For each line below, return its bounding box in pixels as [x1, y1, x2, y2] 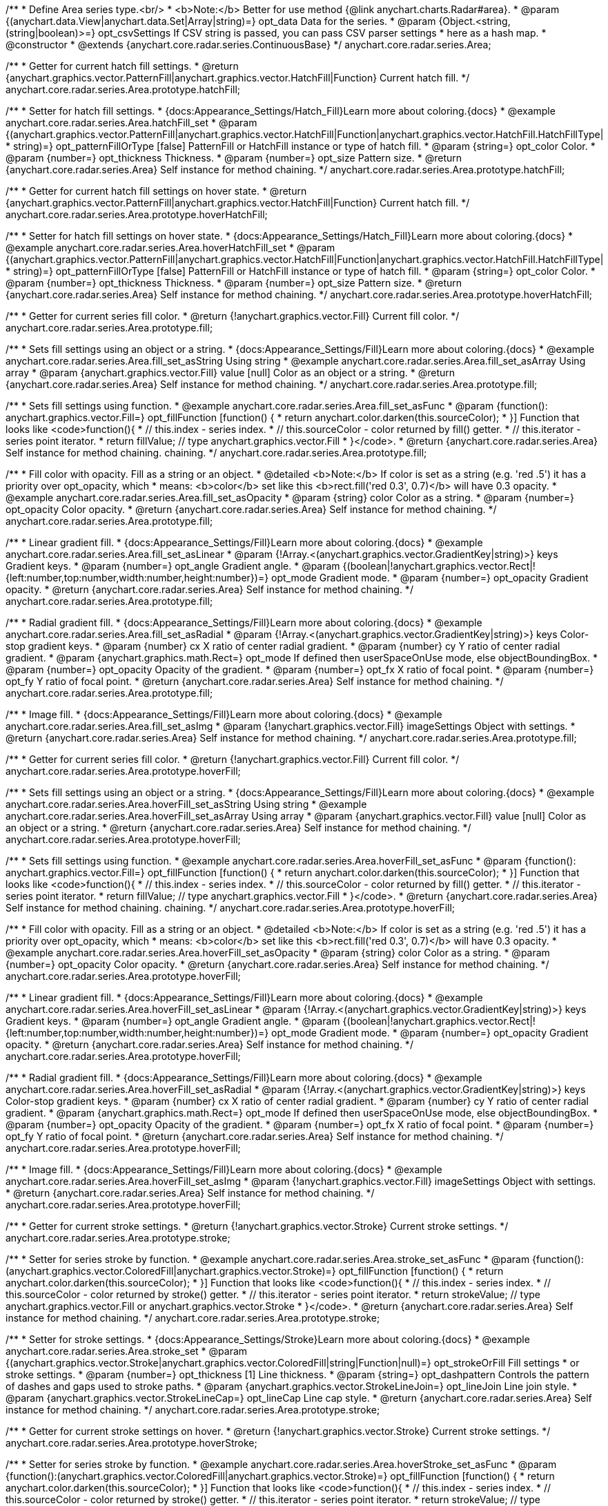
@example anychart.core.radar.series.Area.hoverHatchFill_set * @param [6, 242, 335, 253]
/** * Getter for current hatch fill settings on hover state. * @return [6, 185, 307, 197]
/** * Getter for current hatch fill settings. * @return [6, 60, 239, 72]
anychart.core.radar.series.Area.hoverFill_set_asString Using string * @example [6, 798, 367, 810]
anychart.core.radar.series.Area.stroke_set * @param [6, 1345, 248, 1357]
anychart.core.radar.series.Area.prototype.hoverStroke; [6, 1437, 257, 1449]
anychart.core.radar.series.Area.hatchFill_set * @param [6, 117, 257, 128]
